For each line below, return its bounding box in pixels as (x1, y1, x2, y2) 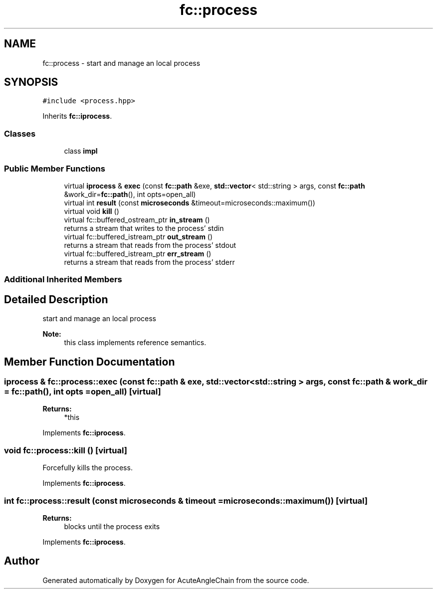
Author (4, 555, 39, 568)
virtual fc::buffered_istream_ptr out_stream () (64, 232, 213, 241)
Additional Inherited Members (4, 274, 122, 285)
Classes (4, 128, 36, 139)
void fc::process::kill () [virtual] (4, 445, 127, 455)
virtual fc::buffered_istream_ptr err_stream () (64, 249, 212, 258)
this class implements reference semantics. (64, 338, 207, 347)
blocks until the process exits (64, 522, 160, 531)
